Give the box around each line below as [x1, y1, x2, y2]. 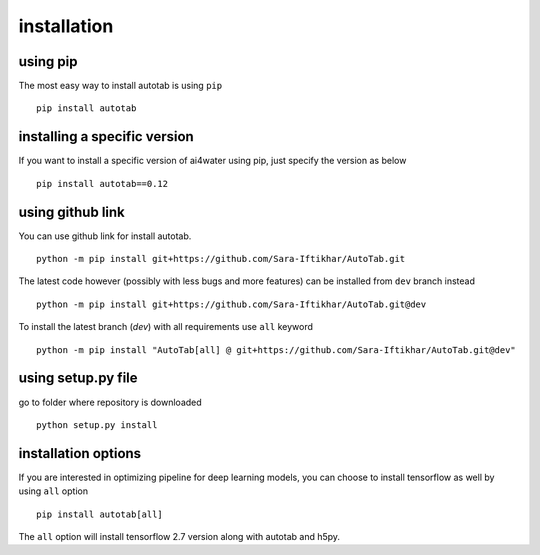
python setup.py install [36, 419, 158, 430]
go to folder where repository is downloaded [18, 396, 202, 408]
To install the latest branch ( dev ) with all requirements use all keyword [18, 321, 314, 333]
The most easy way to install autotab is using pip [18, 80, 223, 92]
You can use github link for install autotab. [18, 230, 192, 242]
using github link [18, 203, 125, 220]
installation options [18, 445, 142, 462]
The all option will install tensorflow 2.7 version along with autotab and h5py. [18, 530, 340, 542]
